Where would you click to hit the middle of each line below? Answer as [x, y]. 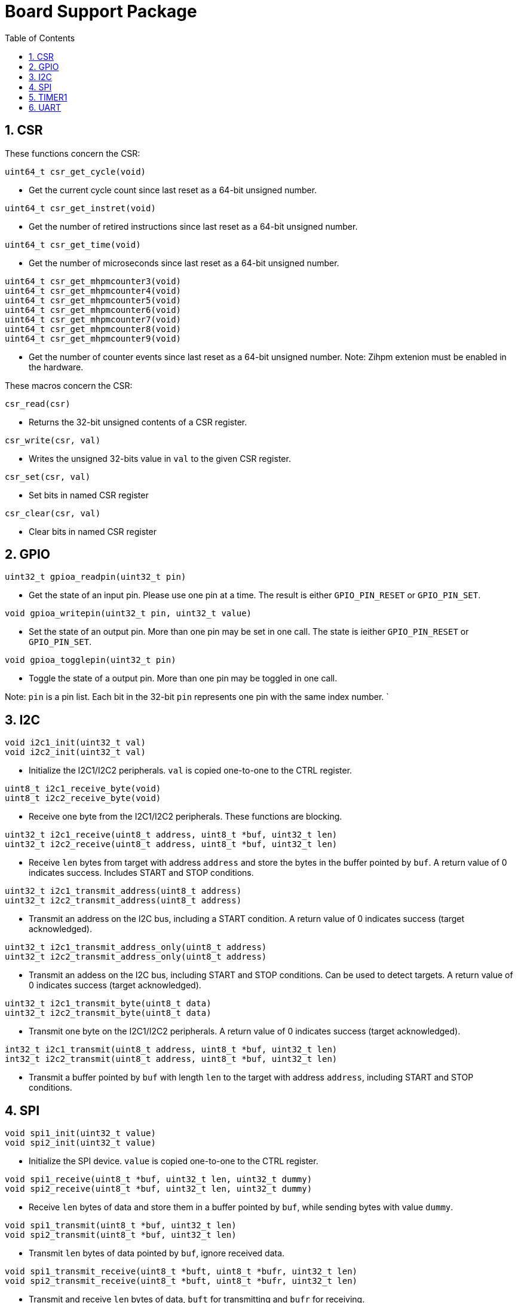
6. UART [45, 107]
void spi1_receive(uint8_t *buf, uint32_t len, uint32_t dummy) [159, 1179]
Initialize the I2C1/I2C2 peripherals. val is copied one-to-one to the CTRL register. [191, 771]
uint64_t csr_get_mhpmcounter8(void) [93, 329]
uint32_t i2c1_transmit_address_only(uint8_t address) [136, 947]
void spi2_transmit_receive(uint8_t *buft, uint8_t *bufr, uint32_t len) [181, 1281]
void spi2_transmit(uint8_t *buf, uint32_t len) [121, 1235]
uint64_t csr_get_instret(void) [80, 208]
